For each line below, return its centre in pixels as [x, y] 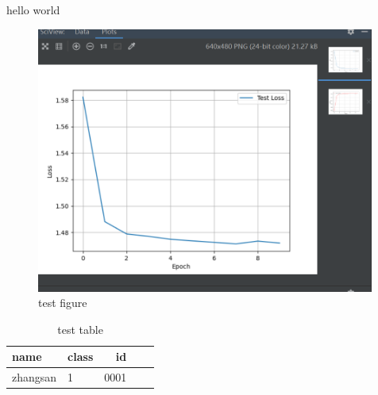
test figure [63, 303]
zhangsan [35, 377]
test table [80, 329]
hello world [33, 10]
